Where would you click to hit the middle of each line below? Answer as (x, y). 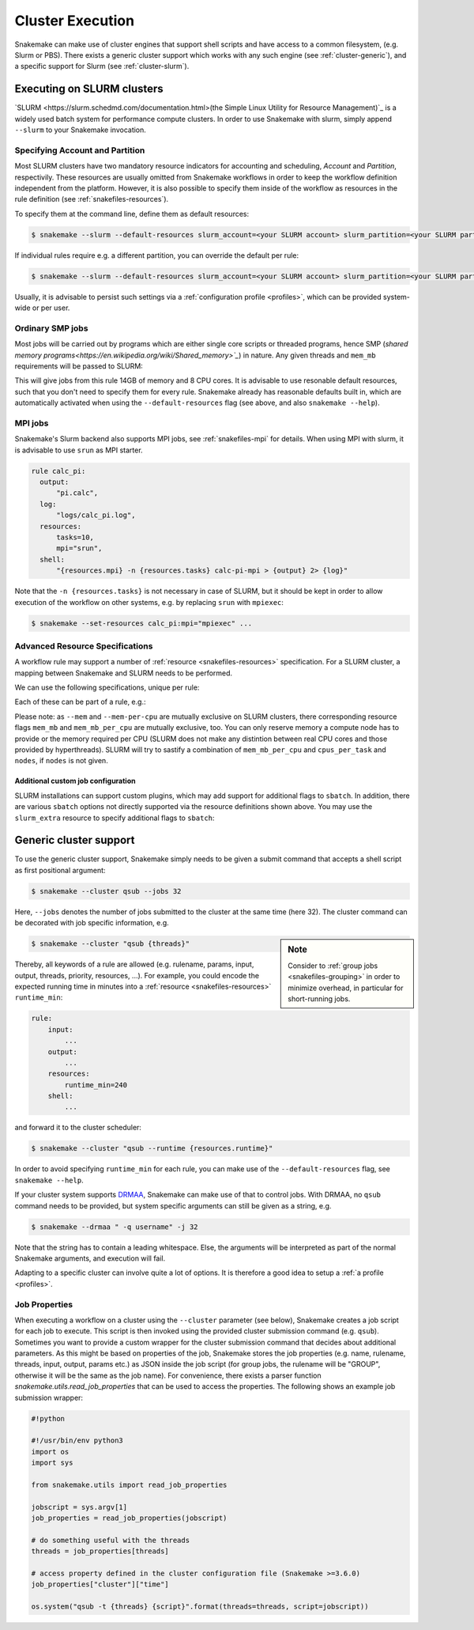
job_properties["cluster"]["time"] (100, 1585)
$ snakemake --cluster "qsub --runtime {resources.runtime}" (152, 1148)
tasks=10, (75, 537)
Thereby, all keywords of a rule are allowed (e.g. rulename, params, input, (134, 964)
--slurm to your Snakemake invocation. (80, 130)
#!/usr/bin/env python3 (77, 1441)
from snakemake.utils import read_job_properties (129, 1484)
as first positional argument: (60, 870)
